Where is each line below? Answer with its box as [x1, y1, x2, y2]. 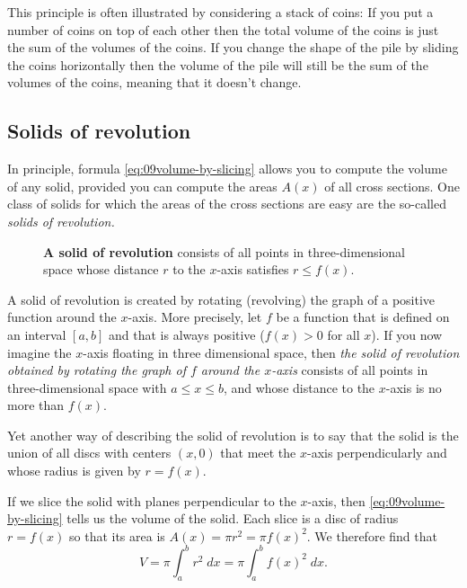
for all [327, 325, 360, 343]
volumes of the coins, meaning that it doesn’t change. [7, 73, 302, 92]
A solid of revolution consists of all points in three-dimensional [43, 242, 406, 261]
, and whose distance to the [223, 378, 375, 396]
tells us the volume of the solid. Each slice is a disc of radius [66, 509, 399, 528]
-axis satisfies [216, 260, 289, 279]
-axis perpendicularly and [306, 443, 447, 462]
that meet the [220, 443, 296, 462]
